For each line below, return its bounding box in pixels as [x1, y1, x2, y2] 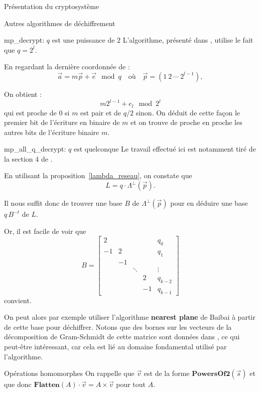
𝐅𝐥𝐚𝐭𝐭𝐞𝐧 [34, 381, 60, 389]
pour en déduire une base [170, 198, 248, 208]
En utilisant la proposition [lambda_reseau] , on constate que [4, 170, 192, 181]
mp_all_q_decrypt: [4, 144, 66, 154]
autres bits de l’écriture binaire [4, 126, 99, 137]
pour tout [116, 379, 146, 389]
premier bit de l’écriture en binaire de [4, 117, 120, 127]
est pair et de [80, 107, 121, 117]
